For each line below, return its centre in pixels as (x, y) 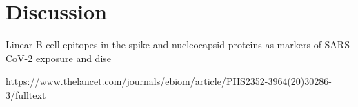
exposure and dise (73, 58)
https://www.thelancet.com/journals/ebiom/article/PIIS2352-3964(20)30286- (169, 81)
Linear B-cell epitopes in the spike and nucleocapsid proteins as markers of (163, 45)
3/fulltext (26, 94)
